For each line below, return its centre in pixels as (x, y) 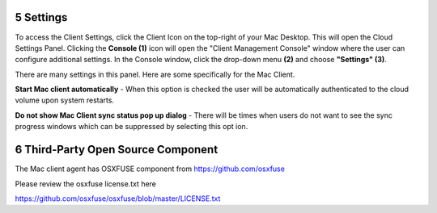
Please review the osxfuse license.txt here (86, 184)
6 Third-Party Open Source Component (117, 150)
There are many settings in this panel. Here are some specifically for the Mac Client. (155, 74)
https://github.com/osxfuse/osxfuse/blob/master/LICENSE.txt (118, 198)
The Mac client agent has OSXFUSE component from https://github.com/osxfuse (150, 169)
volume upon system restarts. (65, 100)
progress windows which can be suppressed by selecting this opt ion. (132, 127)
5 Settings (41, 17)
